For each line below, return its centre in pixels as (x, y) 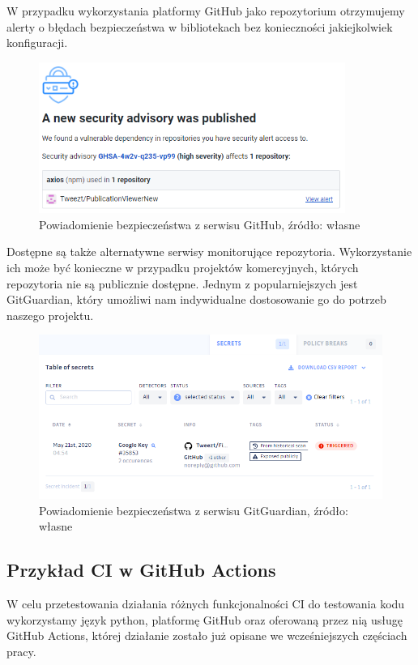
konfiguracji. (37, 43)
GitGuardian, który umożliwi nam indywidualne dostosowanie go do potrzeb (196, 299)
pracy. (21, 651)
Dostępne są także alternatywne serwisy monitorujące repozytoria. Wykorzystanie (209, 252)
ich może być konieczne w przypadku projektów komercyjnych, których (183, 267)
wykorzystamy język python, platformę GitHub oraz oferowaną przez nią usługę (205, 619)
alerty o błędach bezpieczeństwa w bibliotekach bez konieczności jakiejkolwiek (200, 26)
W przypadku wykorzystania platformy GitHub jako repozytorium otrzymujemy (206, 11)
